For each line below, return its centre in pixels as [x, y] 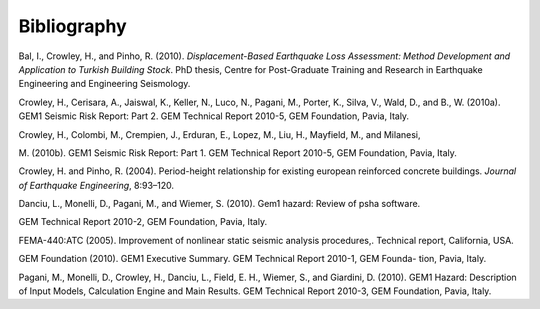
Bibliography [72, 26]
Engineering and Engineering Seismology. [104, 84]
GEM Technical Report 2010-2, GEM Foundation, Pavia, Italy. [143, 222]
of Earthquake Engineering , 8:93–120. [96, 185]
